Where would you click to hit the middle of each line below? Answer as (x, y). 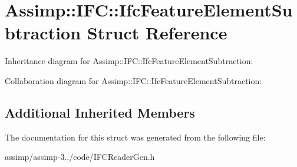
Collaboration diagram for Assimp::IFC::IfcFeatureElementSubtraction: (133, 80)
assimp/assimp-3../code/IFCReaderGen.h (80, 157)
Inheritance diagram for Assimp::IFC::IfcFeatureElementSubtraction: (129, 61)
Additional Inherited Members (100, 112)
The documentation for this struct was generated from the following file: (135, 137)
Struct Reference (157, 33)
